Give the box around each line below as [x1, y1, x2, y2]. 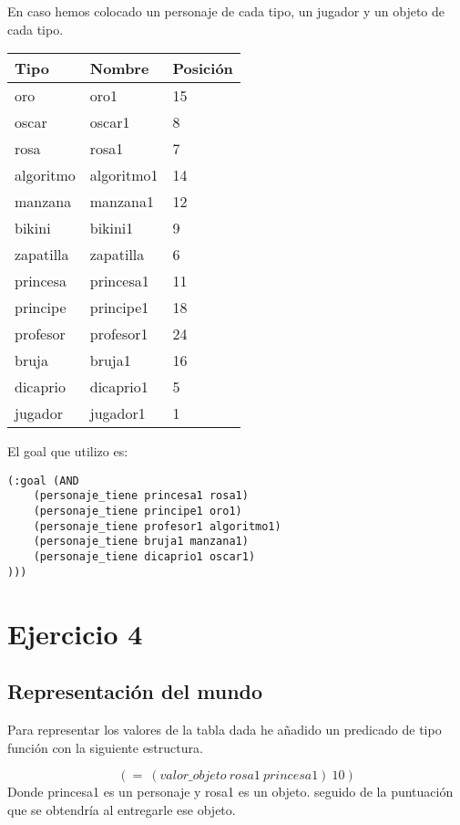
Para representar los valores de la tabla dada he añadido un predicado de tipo [7, 719, 442, 738]
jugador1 [89, 402, 146, 424]
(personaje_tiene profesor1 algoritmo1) [33, 519, 281, 533]
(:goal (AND [7, 474, 79, 487]
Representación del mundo [7, 677, 263, 705]
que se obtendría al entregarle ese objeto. [7, 799, 236, 819]
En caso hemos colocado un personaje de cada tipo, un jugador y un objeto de [7, 2, 445, 20]
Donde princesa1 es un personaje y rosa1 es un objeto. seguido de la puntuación [7, 782, 454, 801]
